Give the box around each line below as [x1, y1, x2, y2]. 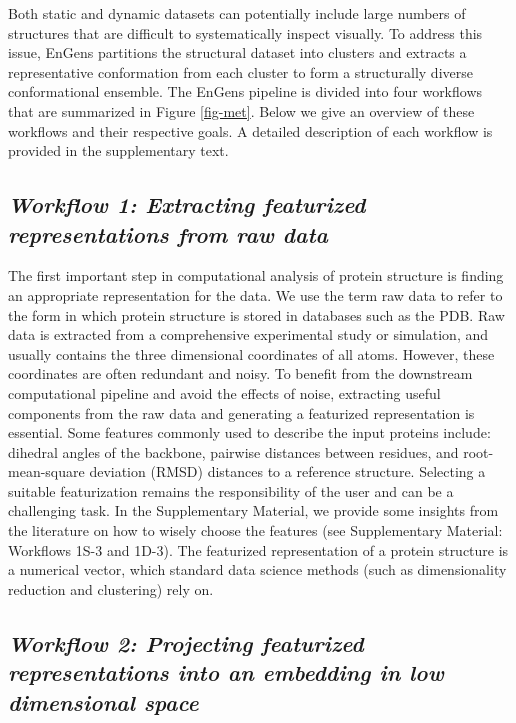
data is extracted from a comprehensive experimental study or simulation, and [8, 324, 489, 345]
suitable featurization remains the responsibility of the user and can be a [8, 480, 454, 501]
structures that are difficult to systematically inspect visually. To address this [8, 22, 483, 43]
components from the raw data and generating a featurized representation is [8, 402, 475, 423]
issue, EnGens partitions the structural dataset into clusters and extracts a [8, 42, 467, 63]
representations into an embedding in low [8, 657, 444, 688]
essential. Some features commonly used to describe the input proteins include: [8, 422, 491, 443]
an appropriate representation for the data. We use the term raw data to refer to [8, 284, 503, 305]
